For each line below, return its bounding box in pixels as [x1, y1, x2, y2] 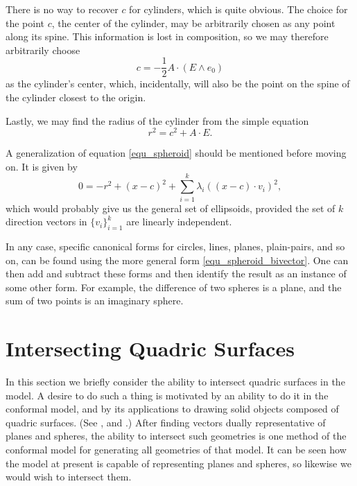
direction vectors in [6, 214, 87, 229]
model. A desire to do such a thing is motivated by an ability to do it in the [6, 388, 329, 402]
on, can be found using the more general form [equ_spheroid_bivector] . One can [6, 252, 349, 267]
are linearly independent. [126, 214, 232, 229]
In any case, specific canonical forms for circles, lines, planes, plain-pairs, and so [6, 239, 345, 253]
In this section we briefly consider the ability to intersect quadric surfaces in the [6, 374, 345, 389]
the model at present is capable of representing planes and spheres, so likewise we [6, 455, 351, 470]
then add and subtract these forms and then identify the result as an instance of [6, 266, 347, 281]
